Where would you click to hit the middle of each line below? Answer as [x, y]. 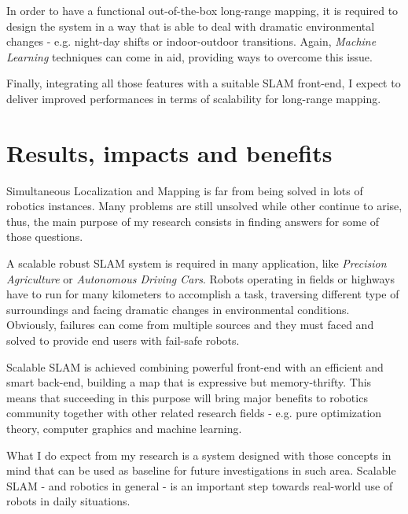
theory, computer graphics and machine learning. [124, 428]
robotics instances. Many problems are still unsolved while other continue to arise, [204, 206]
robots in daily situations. [68, 501]
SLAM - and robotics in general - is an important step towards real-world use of [200, 485]
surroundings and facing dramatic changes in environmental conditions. [178, 309]
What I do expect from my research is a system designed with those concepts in [199, 455]
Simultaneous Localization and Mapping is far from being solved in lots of [185, 190]
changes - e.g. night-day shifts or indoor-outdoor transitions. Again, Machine [191, 41]
